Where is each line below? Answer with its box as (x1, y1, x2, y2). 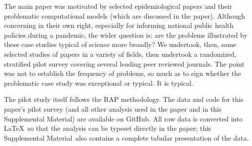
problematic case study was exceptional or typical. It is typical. (4, 77, 193, 88)
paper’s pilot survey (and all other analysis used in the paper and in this (4, 103, 222, 114)
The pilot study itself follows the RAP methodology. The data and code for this (4, 94, 244, 104)
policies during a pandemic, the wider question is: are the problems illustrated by (4, 29, 248, 40)
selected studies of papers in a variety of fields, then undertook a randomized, (4, 49, 236, 59)
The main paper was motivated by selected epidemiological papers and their (4, 1, 232, 11)
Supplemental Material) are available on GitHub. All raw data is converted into (4, 113, 243, 123)
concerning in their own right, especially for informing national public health (4, 20, 234, 30)
